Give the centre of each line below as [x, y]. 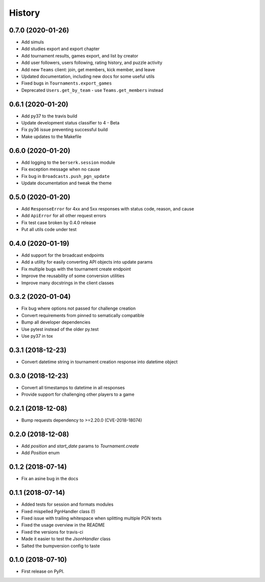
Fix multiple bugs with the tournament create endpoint [76, 269]
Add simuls [33, 42]
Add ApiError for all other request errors [64, 216]
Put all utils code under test [49, 230]
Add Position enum [40, 453]
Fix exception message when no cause [61, 169]
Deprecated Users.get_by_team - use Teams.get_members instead [93, 90]
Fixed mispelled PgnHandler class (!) [58, 511]
